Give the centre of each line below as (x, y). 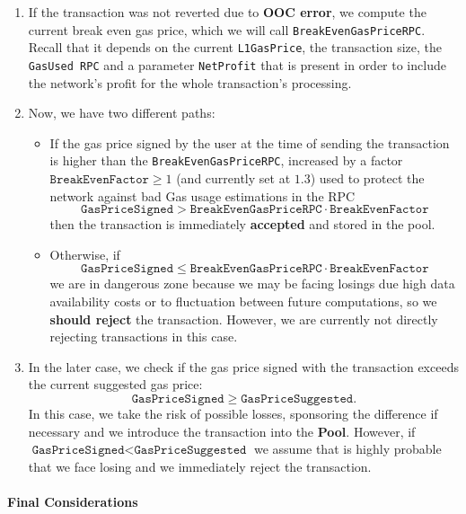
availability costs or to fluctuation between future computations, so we (243, 301)
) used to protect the (367, 178)
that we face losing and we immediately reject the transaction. (200, 466)
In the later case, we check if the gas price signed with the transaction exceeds (243, 366)
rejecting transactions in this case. (144, 337)
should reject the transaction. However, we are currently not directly (244, 319)
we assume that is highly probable (347, 449)
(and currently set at (233, 178)
